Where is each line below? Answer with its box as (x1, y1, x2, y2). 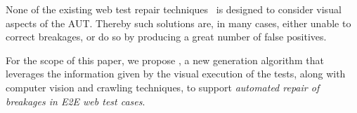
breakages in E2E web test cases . (6, 93, 145, 108)
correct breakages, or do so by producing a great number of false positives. (6, 29, 327, 44)
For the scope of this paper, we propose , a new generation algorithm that (6, 52, 324, 67)
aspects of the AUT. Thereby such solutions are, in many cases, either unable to (6, 15, 351, 30)
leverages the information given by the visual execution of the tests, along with (6, 66, 346, 81)
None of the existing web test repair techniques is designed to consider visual (6, 2, 342, 16)
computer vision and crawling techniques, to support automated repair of (6, 80, 320, 94)
